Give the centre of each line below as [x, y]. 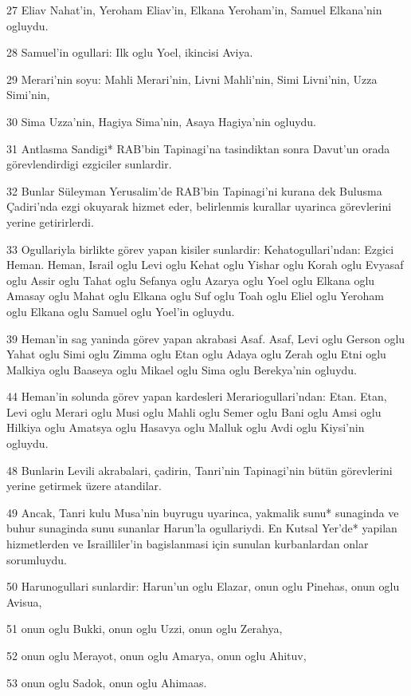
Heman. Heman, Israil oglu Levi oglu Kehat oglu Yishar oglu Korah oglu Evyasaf [205, 265]
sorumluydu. [37, 559]
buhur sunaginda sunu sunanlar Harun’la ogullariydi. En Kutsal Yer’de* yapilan [202, 528]
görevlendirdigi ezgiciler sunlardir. [89, 164]
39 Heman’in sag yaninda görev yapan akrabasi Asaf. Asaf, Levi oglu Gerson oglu [206, 338]
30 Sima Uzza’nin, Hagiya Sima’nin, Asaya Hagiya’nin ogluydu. [162, 121]
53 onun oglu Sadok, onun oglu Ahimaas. [107, 682]
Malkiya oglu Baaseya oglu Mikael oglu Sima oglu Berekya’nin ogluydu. [182, 369]
